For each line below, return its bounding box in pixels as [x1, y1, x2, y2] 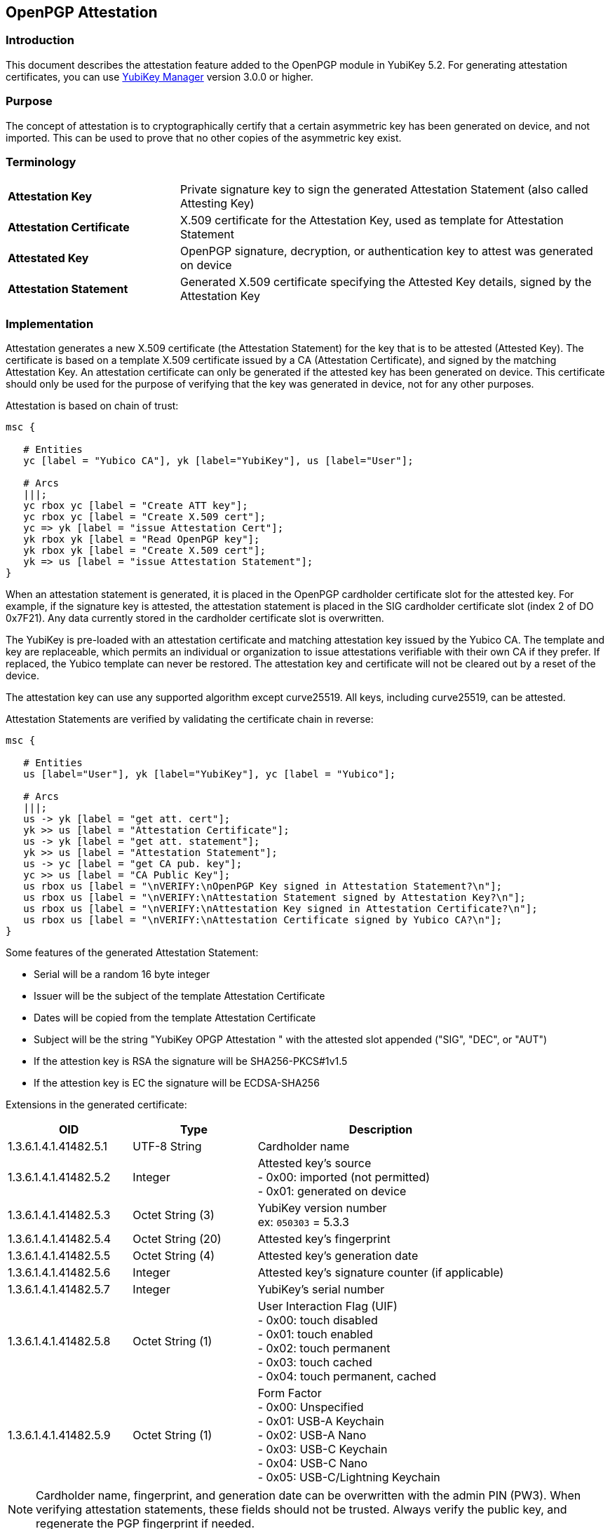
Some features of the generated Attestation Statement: [6, 946, 259, 959]
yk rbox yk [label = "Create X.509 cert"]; [23, 545, 266, 557]
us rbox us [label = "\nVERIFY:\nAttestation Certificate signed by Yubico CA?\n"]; [23, 914, 503, 926]
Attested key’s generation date [257, 1249, 419, 1263]
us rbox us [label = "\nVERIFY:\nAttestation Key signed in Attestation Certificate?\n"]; [23, 903, 538, 915]
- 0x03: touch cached [257, 1355, 372, 1370]
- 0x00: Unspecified [257, 1400, 364, 1415]
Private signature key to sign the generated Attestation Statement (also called [179, 182, 588, 197]
